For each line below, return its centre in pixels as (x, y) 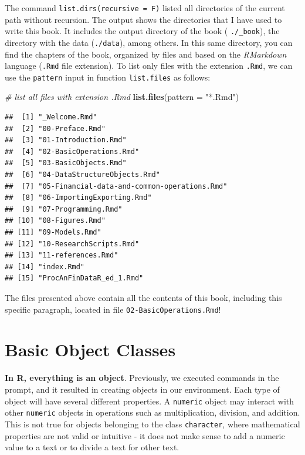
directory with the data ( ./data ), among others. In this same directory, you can (149, 42)
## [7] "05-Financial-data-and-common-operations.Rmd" (116, 186)
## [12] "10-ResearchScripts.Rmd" (72, 244)
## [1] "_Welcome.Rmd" (51, 117)
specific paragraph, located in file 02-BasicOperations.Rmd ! (113, 309)
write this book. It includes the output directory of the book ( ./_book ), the (142, 31)
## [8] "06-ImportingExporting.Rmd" (78, 198)
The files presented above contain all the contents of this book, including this (143, 297)
